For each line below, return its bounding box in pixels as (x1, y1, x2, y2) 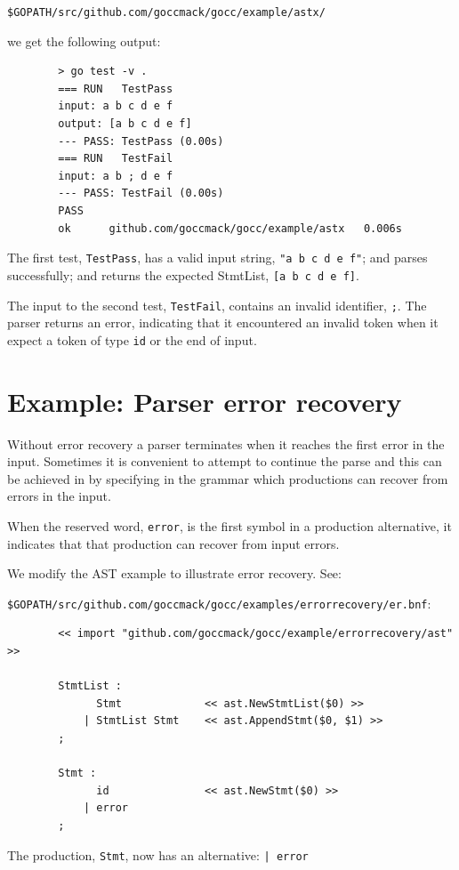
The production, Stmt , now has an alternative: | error (7, 845, 309, 864)
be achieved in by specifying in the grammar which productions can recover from (7, 469, 448, 487)
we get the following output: (7, 31, 161, 50)
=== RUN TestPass (58, 82, 173, 95)
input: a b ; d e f (58, 169, 173, 182)
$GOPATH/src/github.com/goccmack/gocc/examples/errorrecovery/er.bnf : (7, 593, 431, 612)
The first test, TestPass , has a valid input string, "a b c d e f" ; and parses (7, 248, 428, 267)
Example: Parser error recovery (7, 383, 402, 419)
